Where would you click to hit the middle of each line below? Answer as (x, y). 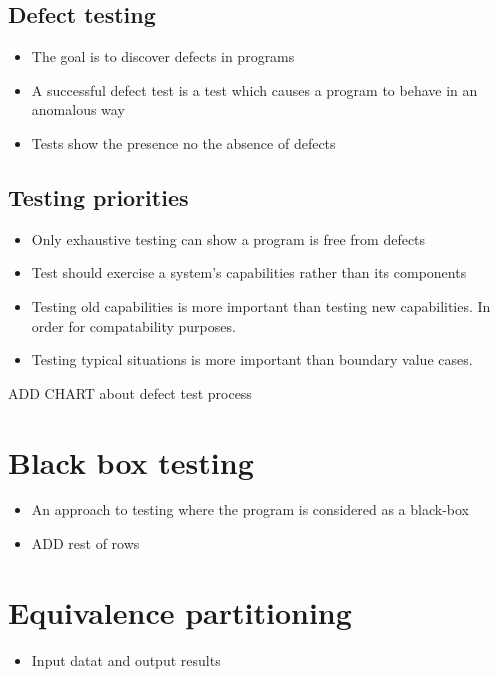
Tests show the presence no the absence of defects (183, 142)
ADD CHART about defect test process (130, 392)
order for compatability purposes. (133, 325)
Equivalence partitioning (180, 611)
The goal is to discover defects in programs (163, 56)
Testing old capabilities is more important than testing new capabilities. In (261, 305)
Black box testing (131, 461)
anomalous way (78, 109)
